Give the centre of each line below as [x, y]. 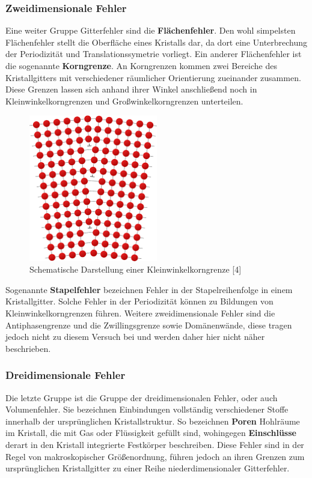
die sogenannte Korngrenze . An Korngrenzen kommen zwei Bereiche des [141, 65]
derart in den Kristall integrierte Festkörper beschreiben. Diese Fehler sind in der [155, 444]
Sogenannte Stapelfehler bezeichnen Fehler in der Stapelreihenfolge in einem [149, 289]
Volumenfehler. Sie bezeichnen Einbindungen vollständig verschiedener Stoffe [147, 409]
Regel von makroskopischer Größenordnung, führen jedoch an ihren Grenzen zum [155, 456]
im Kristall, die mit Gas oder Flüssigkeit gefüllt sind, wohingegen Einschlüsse [151, 433]
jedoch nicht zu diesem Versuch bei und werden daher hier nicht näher [135, 337]
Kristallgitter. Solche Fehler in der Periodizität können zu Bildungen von [139, 301]
